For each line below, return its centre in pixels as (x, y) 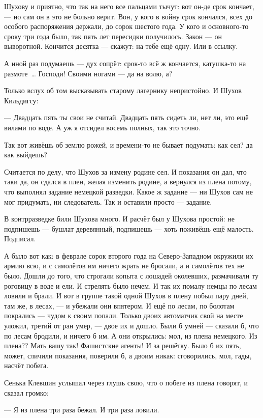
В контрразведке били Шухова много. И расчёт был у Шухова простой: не (119, 219)
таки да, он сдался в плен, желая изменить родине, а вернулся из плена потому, (128, 182)
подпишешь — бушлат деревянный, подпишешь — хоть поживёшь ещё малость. (129, 228)
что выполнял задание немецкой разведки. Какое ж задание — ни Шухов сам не (129, 191)
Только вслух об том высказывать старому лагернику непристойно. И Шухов (123, 90)
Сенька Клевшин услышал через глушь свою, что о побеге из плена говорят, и (126, 382)
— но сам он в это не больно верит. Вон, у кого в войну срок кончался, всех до (128, 16)
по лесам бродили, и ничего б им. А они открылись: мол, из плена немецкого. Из (131, 335)
